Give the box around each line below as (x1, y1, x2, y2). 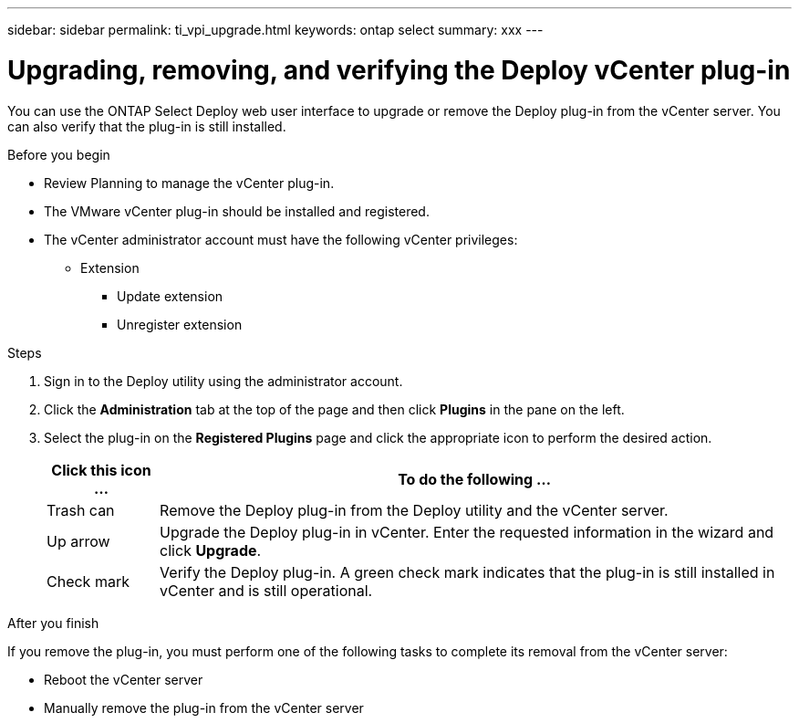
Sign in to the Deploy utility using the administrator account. (44, 372, 403, 389)
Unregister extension (117, 316, 243, 332)
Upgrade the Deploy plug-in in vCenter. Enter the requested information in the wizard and (160, 522, 774, 541)
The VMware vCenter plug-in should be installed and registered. (44, 203, 430, 219)
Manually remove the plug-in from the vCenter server (44, 699, 364, 716)
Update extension (117, 288, 223, 304)
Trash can (47, 500, 115, 519)
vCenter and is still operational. (160, 581, 373, 600)
